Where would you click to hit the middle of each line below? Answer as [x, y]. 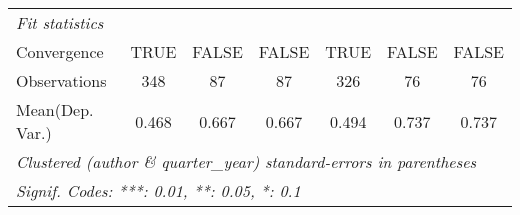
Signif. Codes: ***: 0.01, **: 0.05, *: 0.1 [158, 190]
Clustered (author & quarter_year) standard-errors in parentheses [246, 161]
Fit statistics [60, 22]
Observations [61, 80]
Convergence [60, 51]
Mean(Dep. [55, 109]
